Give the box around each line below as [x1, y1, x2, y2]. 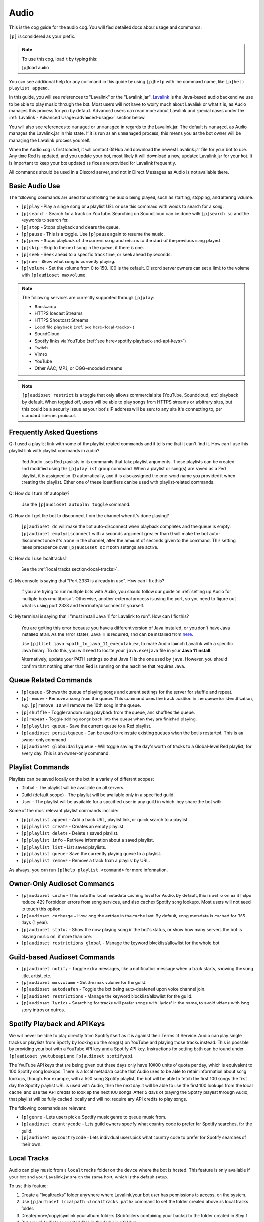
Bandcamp [34, 304, 56, 309]
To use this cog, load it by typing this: [22, 56, 98, 62]
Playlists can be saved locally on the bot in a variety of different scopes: [9, 776, 154, 782]
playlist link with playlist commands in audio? [9, 448, 100, 454]
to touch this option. [21, 906, 62, 912]
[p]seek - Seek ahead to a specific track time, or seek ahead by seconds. [21, 252, 172, 258]
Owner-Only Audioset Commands [9, 879, 115, 888]
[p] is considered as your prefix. [9, 33, 76, 39]
